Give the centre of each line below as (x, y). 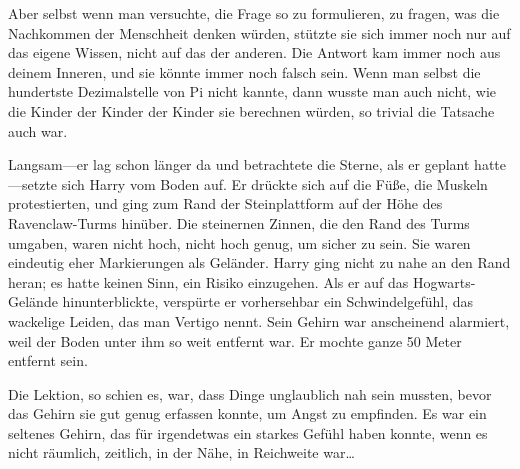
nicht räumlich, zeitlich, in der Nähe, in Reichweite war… (181, 452)
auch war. (38, 130)
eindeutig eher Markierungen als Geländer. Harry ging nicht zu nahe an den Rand (259, 262)
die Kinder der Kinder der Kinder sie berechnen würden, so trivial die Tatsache (251, 110)
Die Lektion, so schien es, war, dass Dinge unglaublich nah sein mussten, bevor (250, 393)
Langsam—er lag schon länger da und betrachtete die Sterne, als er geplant (239, 164)
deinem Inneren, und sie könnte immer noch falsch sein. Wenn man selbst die (244, 71)
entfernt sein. (48, 360)
